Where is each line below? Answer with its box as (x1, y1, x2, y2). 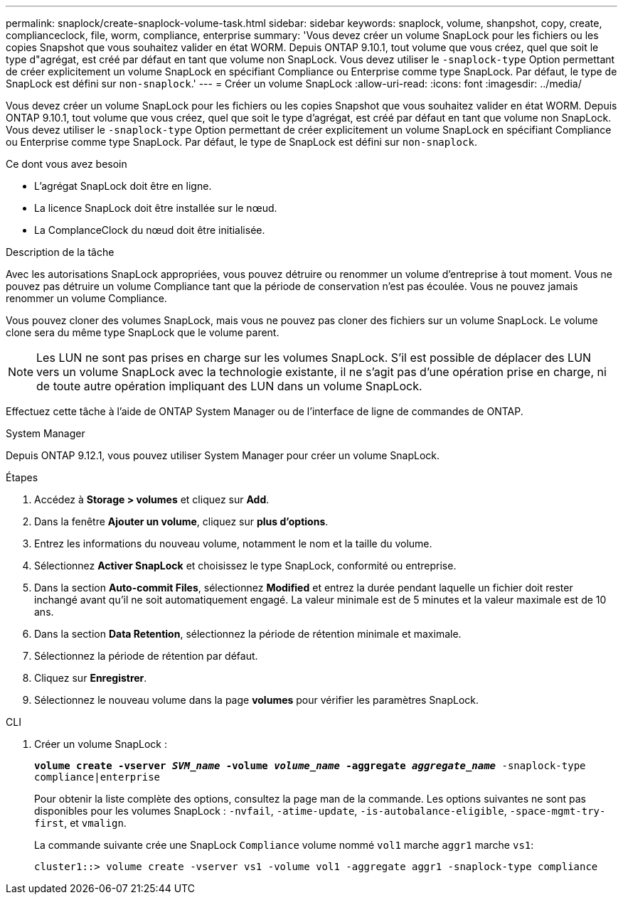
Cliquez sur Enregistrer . (34, 672, 147, 684)
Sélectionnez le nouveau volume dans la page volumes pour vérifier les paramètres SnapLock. (34, 694, 479, 706)
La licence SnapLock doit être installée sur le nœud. (34, 202, 277, 214)
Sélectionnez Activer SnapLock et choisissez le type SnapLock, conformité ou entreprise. (34, 559, 457, 572)
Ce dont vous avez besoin (6, 158, 127, 170)
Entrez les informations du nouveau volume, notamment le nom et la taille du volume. (34, 537, 432, 550)
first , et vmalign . (34, 817, 127, 829)
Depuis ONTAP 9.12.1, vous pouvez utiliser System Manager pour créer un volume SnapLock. (6, 449, 440, 461)
